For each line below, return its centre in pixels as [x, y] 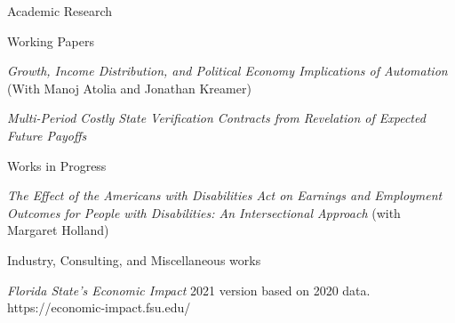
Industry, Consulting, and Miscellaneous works [134, 259]
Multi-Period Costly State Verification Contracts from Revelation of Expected [216, 118]
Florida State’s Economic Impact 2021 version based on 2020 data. [189, 290]
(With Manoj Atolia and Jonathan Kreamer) [129, 88]
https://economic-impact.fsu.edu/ [99, 307]
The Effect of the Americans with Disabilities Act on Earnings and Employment [225, 195]
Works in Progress [57, 165]
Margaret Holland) [58, 230]
